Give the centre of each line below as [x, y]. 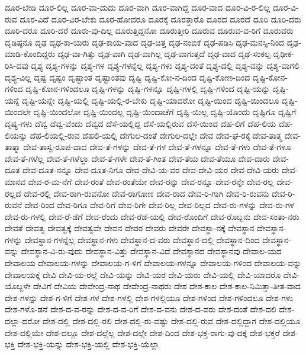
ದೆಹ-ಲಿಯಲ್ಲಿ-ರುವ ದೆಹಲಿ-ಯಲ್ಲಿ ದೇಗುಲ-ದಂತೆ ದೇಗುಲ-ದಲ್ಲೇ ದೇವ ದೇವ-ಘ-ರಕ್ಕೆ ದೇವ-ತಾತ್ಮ [156, 135]
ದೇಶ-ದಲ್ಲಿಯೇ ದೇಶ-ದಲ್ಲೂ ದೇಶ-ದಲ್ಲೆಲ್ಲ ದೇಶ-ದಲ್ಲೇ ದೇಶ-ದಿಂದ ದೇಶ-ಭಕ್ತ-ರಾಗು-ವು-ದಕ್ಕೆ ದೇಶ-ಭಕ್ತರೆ [142, 332]
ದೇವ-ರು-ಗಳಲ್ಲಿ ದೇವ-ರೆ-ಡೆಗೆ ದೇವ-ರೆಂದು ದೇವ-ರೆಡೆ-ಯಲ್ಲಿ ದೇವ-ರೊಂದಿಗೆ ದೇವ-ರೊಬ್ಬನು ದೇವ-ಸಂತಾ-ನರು [152, 216]
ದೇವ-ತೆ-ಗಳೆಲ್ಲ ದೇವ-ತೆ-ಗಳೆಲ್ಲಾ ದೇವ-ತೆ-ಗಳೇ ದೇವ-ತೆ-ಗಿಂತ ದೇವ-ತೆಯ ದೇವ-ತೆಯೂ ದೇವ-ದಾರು [137, 158]
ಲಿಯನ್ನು [16, 135]
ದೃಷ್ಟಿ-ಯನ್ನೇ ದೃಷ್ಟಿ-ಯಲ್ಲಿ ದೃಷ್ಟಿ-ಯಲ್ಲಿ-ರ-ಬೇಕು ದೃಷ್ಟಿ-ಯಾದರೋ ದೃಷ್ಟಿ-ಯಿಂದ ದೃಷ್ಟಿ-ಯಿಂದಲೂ [151, 100]
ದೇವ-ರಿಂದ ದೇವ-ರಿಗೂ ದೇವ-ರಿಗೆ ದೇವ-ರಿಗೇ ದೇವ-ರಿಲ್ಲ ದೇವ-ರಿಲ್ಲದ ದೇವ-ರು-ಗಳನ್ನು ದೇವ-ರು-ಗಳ [160, 205]
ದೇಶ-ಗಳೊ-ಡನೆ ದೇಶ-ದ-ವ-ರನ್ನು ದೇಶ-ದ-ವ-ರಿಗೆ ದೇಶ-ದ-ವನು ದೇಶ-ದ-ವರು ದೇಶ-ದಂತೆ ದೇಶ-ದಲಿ [141, 309]
